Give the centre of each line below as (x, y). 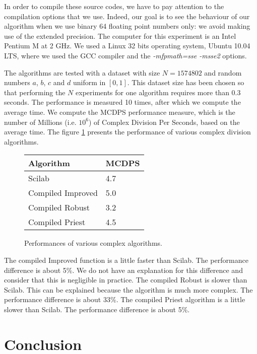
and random (223, 72)
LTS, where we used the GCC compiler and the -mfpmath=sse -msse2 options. (125, 55)
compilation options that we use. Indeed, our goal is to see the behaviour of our (127, 16)
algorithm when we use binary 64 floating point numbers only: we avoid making (127, 26)
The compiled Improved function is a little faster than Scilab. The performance (126, 260)
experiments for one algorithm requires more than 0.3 (158, 92)
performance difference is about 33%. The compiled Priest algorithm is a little (125, 299)
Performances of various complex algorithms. (93, 243)
